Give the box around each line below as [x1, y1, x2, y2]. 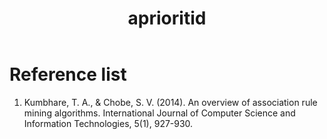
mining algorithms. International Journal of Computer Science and [23, 107, 296, 119]
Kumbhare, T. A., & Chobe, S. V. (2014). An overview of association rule [23, 96, 318, 108]
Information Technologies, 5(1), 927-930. [23, 117, 194, 129]
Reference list [9, 63, 127, 86]
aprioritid [127, 7, 207, 30]
